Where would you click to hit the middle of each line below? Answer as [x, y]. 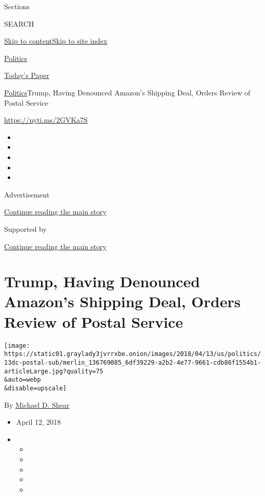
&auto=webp [23, 380]
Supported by [25, 229]
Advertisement [27, 194]
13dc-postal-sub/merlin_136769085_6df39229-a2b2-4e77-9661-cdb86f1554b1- [133, 362]
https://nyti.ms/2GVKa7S [46, 120]
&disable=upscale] [35, 388]
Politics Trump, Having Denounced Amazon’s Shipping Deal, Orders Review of [127, 92]
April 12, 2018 [38, 422]
